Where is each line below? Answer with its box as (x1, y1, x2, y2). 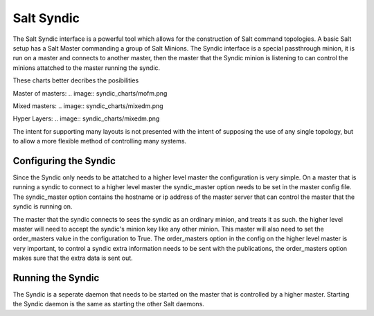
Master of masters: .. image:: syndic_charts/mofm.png (12, 89, 168, 97)
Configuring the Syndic (12, 155, 116, 166)
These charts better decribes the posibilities (12, 76, 139, 85)
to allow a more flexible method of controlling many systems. (12, 137, 187, 146)
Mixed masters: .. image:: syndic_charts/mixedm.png (12, 101, 163, 110)
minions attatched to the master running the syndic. (12, 63, 161, 72)
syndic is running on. (12, 202, 73, 211)
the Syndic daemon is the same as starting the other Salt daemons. (12, 300, 204, 308)
